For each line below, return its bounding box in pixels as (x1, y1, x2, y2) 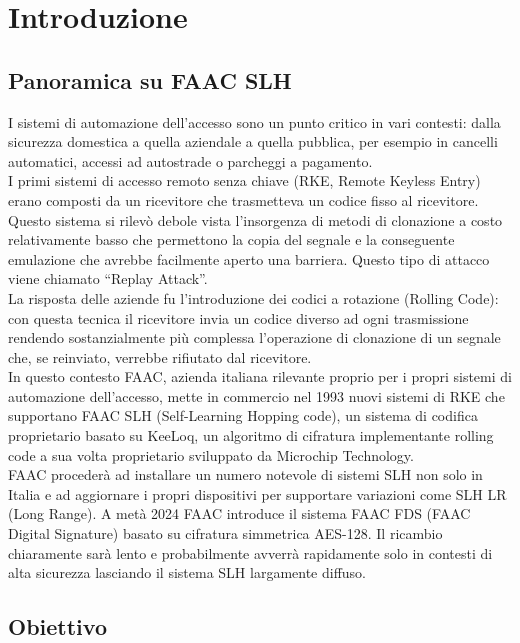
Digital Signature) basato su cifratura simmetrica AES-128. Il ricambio (8, 523, 443, 544)
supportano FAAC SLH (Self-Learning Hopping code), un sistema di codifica (8, 405, 478, 426)
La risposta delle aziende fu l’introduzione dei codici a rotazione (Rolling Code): (8, 287, 499, 308)
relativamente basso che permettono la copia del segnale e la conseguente (8, 229, 455, 250)
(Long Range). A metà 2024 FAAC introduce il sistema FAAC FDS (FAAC (8, 503, 471, 524)
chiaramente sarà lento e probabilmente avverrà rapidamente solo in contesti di (8, 542, 493, 563)
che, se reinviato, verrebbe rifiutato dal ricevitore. (8, 346, 312, 367)
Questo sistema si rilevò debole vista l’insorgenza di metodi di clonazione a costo (8, 209, 503, 230)
